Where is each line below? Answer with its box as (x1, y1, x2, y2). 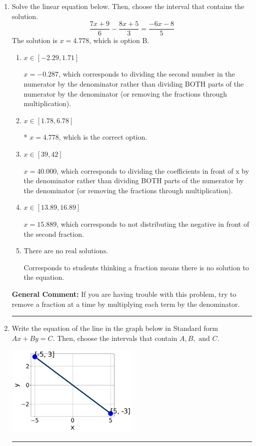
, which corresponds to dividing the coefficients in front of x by (56, 165, 249, 176)
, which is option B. (89, 35, 149, 46)
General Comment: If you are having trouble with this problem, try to (11, 288, 236, 299)
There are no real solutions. (23, 248, 108, 255)
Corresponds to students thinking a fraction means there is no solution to (23, 262, 249, 272)
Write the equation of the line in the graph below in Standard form (11, 323, 218, 333)
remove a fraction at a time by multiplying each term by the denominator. (11, 298, 240, 309)
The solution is (11, 35, 57, 46)
